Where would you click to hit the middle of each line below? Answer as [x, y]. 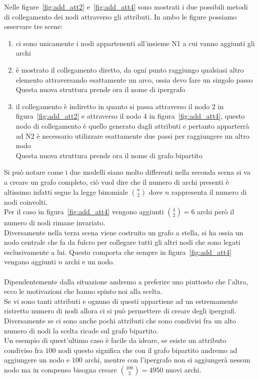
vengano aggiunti [30, 262]
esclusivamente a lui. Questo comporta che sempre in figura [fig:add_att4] [118, 252]
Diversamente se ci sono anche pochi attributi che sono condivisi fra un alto [120, 321]
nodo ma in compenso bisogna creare [60, 369]
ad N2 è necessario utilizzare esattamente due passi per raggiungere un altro [132, 135]
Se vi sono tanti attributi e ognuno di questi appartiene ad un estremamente [121, 301]
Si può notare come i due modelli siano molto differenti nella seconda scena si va [127, 172]
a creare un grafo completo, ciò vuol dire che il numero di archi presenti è [116, 181]
